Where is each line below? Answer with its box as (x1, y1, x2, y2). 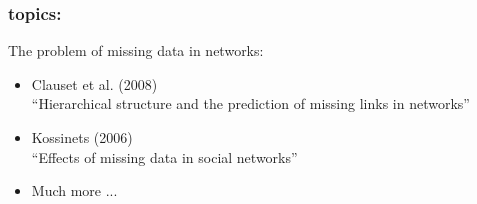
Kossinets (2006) (31, 127, 133, 147)
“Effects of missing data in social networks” (31, 146, 298, 167)
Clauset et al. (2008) (31, 73, 158, 94)
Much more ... (31, 180, 118, 201)
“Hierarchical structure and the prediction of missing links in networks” (31, 93, 470, 114)
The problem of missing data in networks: (8, 40, 264, 61)
